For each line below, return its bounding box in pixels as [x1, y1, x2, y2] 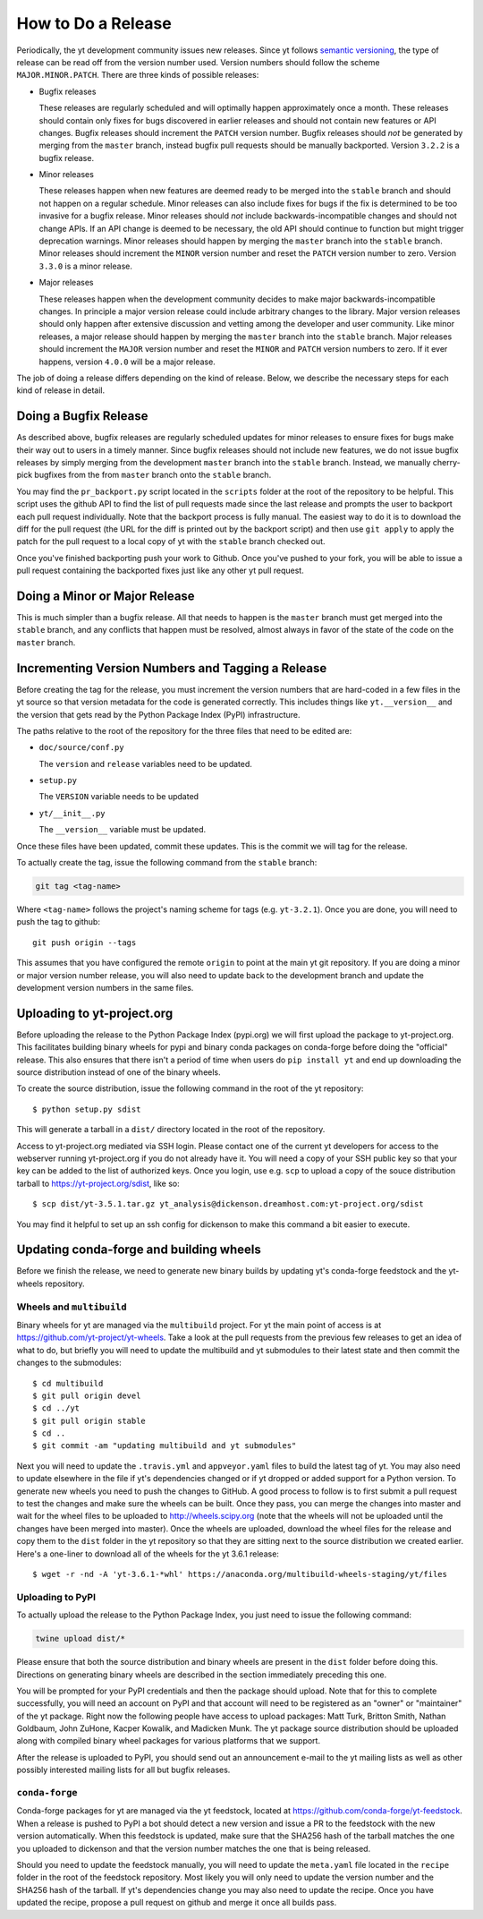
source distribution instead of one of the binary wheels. [16, 1067, 221, 1078]
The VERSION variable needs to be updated [38, 791, 199, 802]
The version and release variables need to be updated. [38, 758, 252, 769]
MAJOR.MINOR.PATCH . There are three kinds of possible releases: [16, 70, 259, 81]
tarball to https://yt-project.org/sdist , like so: [16, 1178, 181, 1189]
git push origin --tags [32, 937, 137, 948]
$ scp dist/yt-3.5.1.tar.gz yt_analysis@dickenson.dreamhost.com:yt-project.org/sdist [32, 1199, 424, 1209]
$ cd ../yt [32, 1403, 80, 1413]
